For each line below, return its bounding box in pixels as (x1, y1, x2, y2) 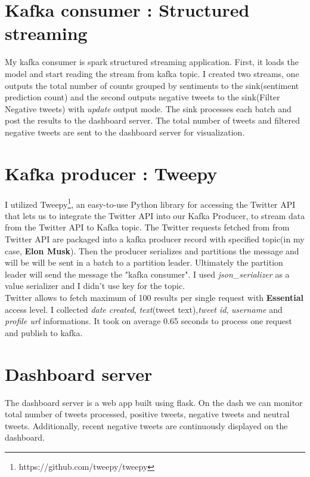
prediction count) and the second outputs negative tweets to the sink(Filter (5, 91, 280, 103)
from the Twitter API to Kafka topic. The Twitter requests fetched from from (5, 221, 290, 233)
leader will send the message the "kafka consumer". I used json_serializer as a (5, 267, 290, 280)
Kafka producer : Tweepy (5, 161, 218, 185)
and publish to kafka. (5, 326, 83, 338)
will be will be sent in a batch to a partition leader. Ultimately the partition (5, 256, 283, 269)
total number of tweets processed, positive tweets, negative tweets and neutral (5, 408, 290, 420)
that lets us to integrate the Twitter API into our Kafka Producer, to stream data (5, 209, 305, 221)
